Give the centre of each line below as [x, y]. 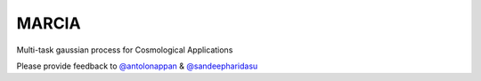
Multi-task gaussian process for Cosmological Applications [125, 50]
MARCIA [49, 23]
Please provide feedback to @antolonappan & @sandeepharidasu [137, 66]
